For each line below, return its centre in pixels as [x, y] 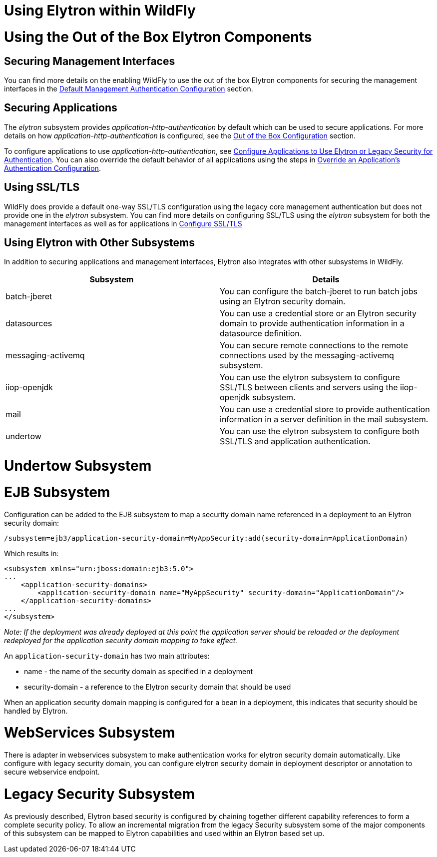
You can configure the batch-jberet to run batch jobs [319, 292]
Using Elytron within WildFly [100, 10]
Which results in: [31, 553]
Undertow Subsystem [78, 466]
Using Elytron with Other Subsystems [99, 243]
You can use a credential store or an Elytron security [318, 314]
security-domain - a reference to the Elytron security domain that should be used [158, 687]
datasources [29, 324]
